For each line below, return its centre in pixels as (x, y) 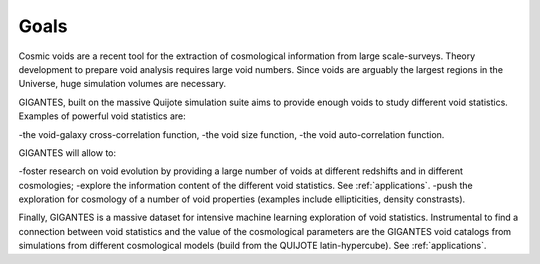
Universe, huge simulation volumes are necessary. (122, 84)
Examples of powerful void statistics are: (102, 116)
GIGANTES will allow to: (67, 152)
